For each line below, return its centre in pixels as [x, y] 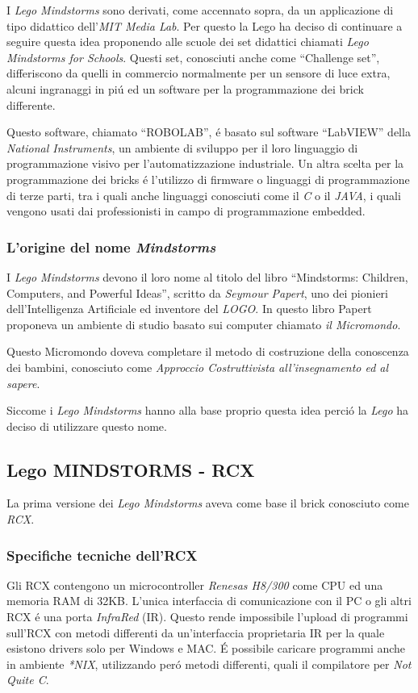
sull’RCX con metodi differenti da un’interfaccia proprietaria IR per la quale [196, 632]
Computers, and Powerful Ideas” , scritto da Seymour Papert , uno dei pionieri [197, 292]
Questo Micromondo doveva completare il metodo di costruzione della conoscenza [208, 351]
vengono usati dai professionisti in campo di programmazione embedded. [186, 211]
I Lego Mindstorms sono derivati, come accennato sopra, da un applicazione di [200, 10]
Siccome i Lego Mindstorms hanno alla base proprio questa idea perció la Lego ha [208, 410]
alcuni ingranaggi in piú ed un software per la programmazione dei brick [185, 88]
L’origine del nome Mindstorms [111, 246]
